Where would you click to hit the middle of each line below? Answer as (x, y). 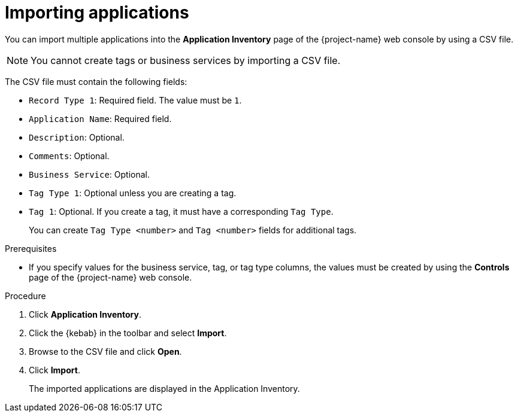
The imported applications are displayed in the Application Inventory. (164, 388)
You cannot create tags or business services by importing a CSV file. (186, 60)
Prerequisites (31, 248)
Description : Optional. (77, 137)
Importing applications (97, 13)
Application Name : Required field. (100, 118)
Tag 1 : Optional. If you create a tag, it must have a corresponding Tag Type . (181, 211)
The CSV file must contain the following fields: (96, 81)
